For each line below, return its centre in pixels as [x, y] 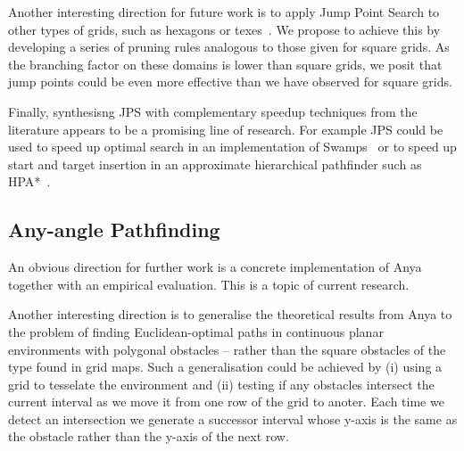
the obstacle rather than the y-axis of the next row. [149, 436]
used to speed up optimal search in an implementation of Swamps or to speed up [232, 147]
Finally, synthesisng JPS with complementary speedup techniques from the [213, 111]
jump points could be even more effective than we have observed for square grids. [230, 82]
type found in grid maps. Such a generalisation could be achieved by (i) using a [225, 367]
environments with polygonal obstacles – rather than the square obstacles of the [227, 349]
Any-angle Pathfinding [114, 230]
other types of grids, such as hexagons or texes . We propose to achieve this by [224, 29]
